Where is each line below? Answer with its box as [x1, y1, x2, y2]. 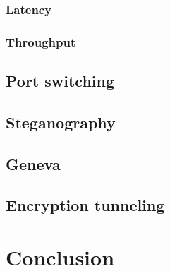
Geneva [6, 152, 61, 174]
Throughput [6, 32, 76, 50]
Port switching [6, 70, 115, 92]
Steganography [6, 111, 116, 133]
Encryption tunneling [6, 194, 165, 216]
